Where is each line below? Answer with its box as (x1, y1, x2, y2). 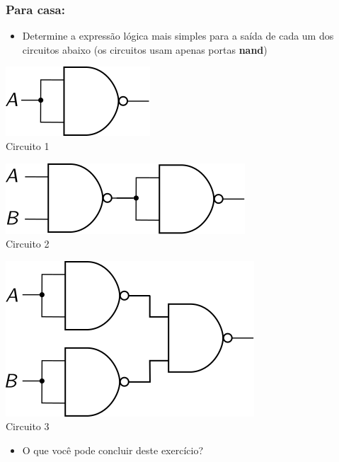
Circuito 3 (6, 419, 50, 434)
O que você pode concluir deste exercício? (22, 442, 204, 457)
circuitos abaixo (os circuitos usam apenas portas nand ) (22, 42, 268, 57)
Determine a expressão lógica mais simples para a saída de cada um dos (22, 28, 334, 43)
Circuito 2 (6, 236, 50, 251)
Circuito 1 (6, 139, 50, 153)
